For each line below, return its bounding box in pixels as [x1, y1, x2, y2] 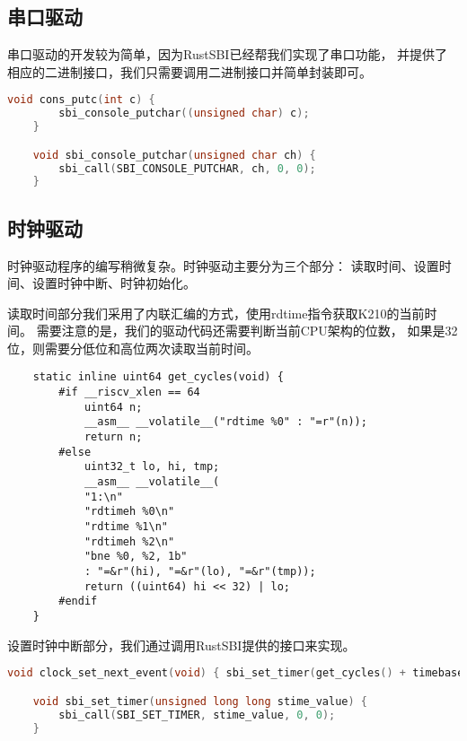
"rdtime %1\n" [84, 520, 168, 534]
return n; [84, 431, 143, 444]
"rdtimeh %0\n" [84, 505, 175, 519]
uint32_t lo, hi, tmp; [84, 460, 220, 474]
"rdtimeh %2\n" [84, 535, 175, 548]
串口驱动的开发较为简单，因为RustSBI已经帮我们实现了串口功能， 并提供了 [7, 45, 448, 64]
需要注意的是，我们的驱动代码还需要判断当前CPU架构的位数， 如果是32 [36, 321, 458, 340]
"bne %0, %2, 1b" [84, 550, 188, 563]
